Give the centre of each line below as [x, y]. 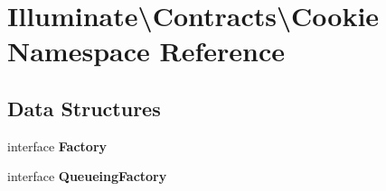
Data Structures [84, 108]
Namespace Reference [146, 51]
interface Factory [57, 146]
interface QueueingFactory [87, 176]
